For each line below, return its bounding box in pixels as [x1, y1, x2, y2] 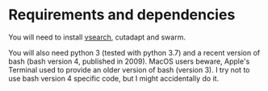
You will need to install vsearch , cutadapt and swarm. [8, 32, 186, 42]
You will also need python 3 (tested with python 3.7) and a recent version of [8, 48, 261, 57]
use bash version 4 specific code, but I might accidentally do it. [8, 73, 220, 83]
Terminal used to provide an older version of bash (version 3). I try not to [8, 64, 250, 74]
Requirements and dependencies [8, 6, 236, 24]
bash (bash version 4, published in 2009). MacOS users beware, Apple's [8, 56, 250, 66]
